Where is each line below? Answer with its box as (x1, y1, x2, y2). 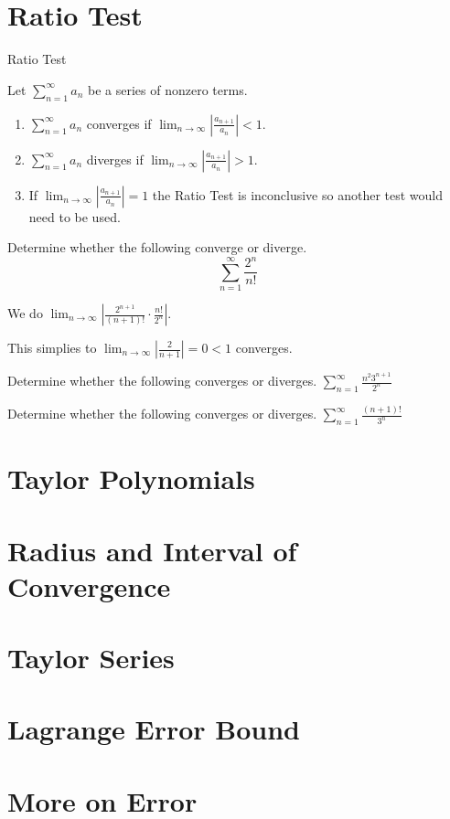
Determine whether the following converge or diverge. (7, 238, 307, 257)
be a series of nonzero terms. (88, 80, 248, 99)
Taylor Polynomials (7, 460, 255, 497)
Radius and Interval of (7, 531, 297, 569)
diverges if (86, 149, 144, 168)
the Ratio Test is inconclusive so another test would (152, 185, 444, 204)
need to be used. (28, 207, 121, 226)
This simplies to (7, 338, 97, 356)
